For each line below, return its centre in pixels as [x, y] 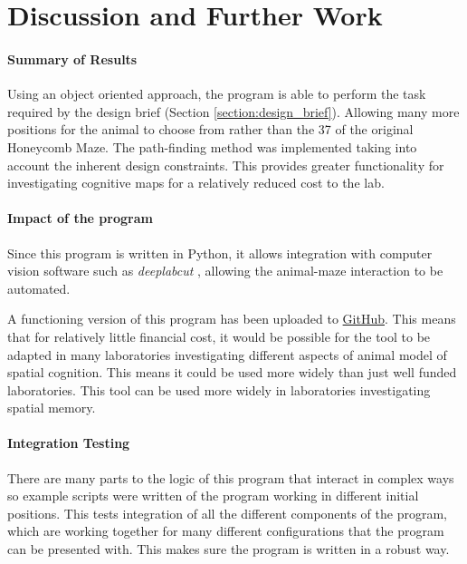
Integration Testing [69, 443]
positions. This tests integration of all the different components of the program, [227, 513]
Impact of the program [80, 218]
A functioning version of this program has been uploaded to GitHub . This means [232, 319]
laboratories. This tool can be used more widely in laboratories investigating [219, 389]
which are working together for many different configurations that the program [226, 531]
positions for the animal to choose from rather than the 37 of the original [210, 129]
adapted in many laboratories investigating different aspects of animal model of [227, 354]
